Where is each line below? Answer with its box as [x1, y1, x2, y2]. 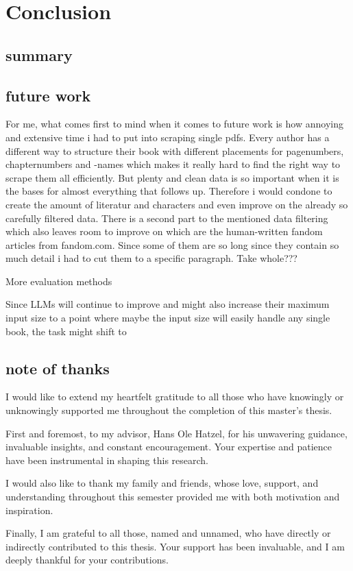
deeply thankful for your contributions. [5, 552, 169, 567]
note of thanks [5, 357, 110, 378]
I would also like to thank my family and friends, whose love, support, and [5, 476, 319, 490]
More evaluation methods [5, 274, 112, 288]
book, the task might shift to [5, 324, 127, 338]
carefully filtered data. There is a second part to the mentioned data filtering [5, 210, 328, 225]
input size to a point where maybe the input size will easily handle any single [5, 311, 330, 325]
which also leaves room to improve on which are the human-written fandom [5, 224, 323, 239]
